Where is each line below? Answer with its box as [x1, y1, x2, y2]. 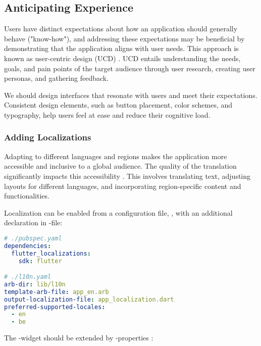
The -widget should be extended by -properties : [4, 332, 153, 343]
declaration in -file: [4, 217, 63, 228]
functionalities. [4, 190, 49, 201]
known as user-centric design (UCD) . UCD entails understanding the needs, [4, 53, 241, 63]
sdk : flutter [18, 257, 62, 265]
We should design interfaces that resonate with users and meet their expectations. [4, 89, 257, 100]
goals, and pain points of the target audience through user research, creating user [4, 63, 255, 73]
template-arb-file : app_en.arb [4, 288, 109, 295]
